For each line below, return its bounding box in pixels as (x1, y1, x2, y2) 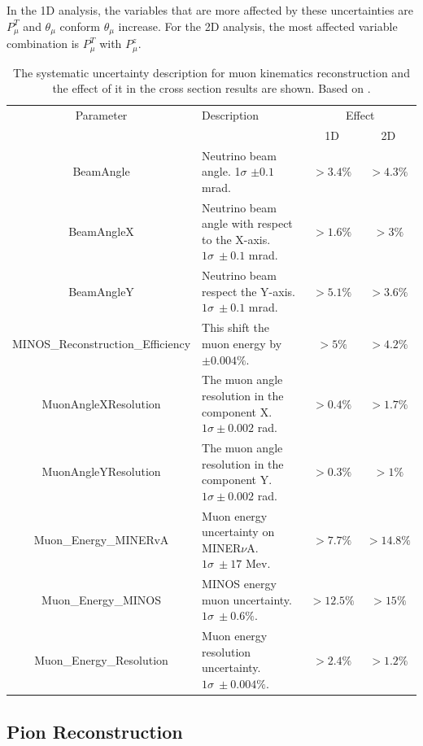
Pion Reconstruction (7, 718, 183, 744)
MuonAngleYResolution (41, 463, 161, 480)
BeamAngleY (68, 282, 134, 299)
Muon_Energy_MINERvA (33, 530, 169, 548)
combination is (7, 35, 80, 52)
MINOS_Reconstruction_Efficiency (12, 334, 191, 351)
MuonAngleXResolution (41, 395, 161, 412)
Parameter (75, 106, 128, 123)
